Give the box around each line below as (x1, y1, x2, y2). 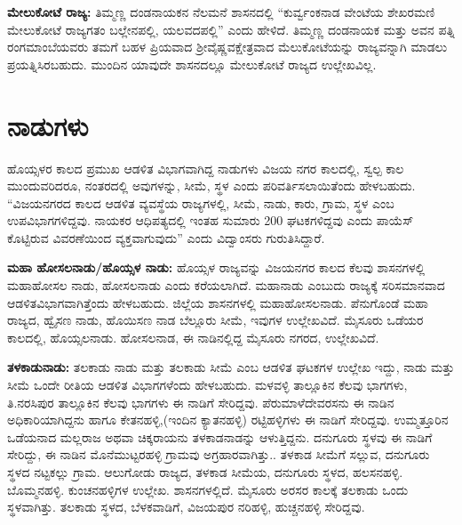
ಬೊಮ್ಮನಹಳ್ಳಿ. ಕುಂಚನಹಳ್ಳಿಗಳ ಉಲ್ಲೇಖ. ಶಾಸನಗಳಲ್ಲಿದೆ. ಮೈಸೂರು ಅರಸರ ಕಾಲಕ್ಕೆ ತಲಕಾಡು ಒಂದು (7, 480, 409, 498)
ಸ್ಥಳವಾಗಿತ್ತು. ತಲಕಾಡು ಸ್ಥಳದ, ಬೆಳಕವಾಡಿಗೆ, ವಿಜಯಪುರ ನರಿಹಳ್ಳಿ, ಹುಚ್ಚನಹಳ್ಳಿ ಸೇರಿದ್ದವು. (7, 497, 365, 516)
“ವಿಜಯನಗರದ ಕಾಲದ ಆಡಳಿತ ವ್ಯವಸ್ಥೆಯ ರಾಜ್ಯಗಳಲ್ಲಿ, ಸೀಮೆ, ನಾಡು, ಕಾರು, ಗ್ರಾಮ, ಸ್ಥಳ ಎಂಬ (7, 193, 394, 212)
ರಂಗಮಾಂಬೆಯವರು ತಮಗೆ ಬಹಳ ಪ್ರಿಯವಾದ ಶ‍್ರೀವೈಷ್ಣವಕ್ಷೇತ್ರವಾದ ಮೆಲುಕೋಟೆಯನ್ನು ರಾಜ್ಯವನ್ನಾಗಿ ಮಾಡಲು (7, 37, 448, 56)
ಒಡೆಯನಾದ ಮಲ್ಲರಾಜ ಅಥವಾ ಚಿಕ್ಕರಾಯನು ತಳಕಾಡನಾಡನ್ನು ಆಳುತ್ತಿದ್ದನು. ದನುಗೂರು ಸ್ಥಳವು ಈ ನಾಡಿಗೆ (7, 427, 433, 446)
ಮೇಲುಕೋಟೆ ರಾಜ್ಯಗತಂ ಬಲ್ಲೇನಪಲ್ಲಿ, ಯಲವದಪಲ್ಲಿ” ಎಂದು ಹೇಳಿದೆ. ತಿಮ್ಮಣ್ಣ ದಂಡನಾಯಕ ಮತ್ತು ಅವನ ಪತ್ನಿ (7, 20, 455, 38)
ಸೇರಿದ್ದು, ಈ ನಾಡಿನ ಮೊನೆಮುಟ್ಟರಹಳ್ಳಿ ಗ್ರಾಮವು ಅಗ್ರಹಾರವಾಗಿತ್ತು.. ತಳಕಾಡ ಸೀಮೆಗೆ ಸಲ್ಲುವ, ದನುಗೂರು (7, 445, 430, 464)
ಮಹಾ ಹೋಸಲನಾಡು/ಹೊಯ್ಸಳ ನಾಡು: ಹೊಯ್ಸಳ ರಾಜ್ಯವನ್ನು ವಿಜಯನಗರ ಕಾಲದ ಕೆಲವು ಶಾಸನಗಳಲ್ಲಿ (7, 258, 426, 277)
